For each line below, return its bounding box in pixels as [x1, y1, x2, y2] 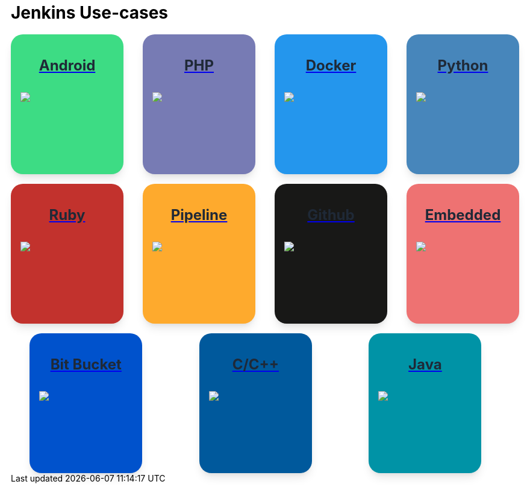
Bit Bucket [50, 355, 122, 373]
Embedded [425, 206, 501, 224]
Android [39, 56, 96, 74]
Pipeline [170, 206, 228, 224]
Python [437, 56, 488, 74]
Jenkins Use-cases [11, 2, 169, 23]
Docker [305, 56, 357, 74]
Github [307, 206, 355, 224]
